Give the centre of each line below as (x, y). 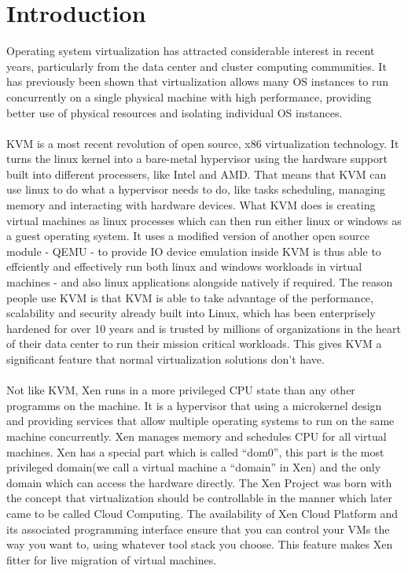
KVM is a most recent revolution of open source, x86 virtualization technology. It (203, 143)
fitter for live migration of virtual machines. (112, 559)
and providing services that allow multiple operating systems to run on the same (200, 421)
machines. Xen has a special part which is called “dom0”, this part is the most (195, 451)
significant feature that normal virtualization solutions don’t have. (165, 359)
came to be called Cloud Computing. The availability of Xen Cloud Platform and (202, 513)
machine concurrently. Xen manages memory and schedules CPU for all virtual (197, 436)
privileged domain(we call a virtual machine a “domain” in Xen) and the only (194, 467)
